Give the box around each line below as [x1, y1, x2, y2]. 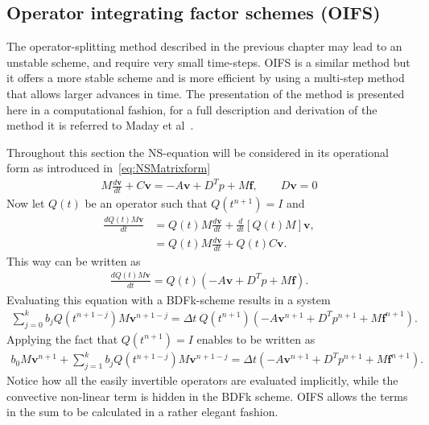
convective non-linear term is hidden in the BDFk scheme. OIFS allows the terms [6, 387, 408, 404]
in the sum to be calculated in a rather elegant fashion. [6, 403, 278, 420]
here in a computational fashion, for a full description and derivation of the [6, 101, 377, 118]
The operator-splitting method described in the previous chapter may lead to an [6, 38, 402, 55]
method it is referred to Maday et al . [6, 117, 194, 134]
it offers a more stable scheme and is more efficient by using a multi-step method [6, 69, 405, 86]
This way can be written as [6, 252, 141, 269]
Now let [6, 195, 45, 212]
